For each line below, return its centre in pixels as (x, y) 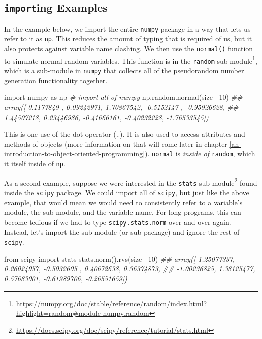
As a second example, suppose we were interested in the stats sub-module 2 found (131, 182)
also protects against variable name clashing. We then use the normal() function (129, 49)
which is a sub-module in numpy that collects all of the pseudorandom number (124, 70)
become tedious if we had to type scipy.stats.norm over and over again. (118, 222)
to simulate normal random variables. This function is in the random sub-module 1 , (131, 60)
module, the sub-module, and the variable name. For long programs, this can (123, 212)
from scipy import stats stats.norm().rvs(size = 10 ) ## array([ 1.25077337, (120, 259)
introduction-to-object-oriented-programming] (75, 154)
